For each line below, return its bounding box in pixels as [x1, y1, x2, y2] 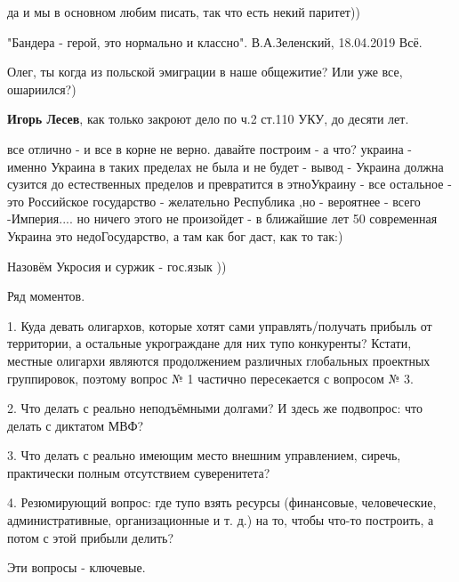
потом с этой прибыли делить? [7, 528, 174, 546]
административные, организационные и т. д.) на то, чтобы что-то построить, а [7, 511, 434, 529]
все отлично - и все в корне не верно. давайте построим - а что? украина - [7, 139, 413, 158]
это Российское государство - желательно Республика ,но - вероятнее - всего [7, 191, 421, 210]
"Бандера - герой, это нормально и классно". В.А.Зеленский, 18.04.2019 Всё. [7, 32, 423, 51]
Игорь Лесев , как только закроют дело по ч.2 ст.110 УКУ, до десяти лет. [7, 109, 409, 128]
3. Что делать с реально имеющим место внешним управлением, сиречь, [7, 446, 401, 465]
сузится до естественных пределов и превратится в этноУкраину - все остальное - [7, 174, 452, 193]
